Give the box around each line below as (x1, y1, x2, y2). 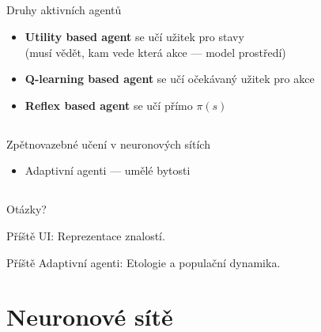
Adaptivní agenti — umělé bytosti (25, 162, 191, 179)
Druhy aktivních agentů (6, 2, 122, 18)
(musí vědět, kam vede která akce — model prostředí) (25, 43, 286, 60)
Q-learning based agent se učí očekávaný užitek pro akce (25, 70, 315, 87)
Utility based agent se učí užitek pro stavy (25, 28, 244, 44)
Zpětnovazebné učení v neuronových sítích (6, 135, 210, 152)
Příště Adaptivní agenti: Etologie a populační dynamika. (6, 254, 281, 270)
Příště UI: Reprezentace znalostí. (6, 227, 165, 243)
